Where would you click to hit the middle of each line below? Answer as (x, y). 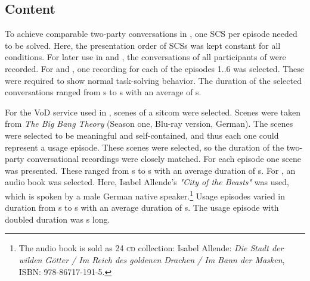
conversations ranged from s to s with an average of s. (103, 92)
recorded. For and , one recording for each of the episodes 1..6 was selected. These (155, 68)
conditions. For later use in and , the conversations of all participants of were (145, 57)
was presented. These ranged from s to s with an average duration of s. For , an (150, 170)
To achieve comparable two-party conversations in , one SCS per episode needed (151, 34)
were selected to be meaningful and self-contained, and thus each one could (142, 135)
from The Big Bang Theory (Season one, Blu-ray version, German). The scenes (149, 124)
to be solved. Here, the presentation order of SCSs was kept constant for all (143, 45)
